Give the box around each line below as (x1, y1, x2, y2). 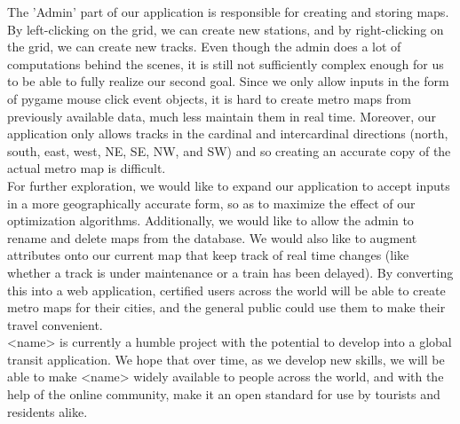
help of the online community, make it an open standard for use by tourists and (7, 385, 440, 404)
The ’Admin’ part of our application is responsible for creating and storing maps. (7, 3, 449, 20)
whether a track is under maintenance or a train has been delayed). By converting (7, 263, 454, 281)
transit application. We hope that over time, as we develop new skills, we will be (7, 349, 445, 368)
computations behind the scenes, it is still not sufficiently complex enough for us (7, 54, 444, 73)
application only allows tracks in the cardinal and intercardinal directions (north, (7, 124, 448, 143)
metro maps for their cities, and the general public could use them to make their (7, 298, 446, 317)
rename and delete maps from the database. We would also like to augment (7, 228, 417, 247)
